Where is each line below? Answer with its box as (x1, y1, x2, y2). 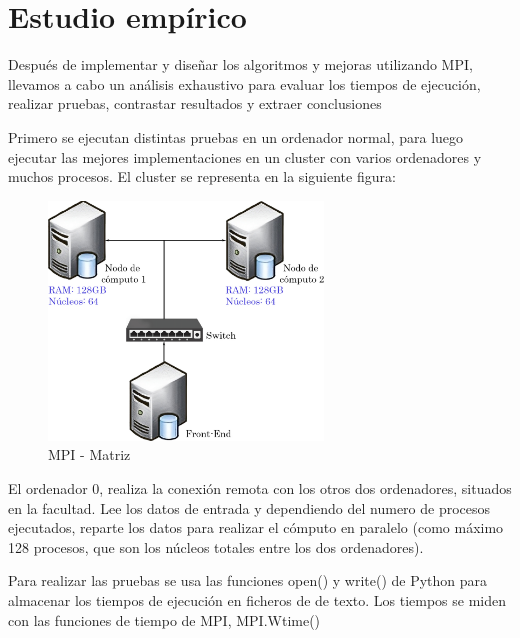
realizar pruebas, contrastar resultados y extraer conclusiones (8, 93, 382, 114)
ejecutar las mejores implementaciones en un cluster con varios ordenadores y (8, 146, 482, 167)
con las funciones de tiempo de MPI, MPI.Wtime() (8, 609, 321, 630)
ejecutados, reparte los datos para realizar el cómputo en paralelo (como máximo (8, 517, 504, 538)
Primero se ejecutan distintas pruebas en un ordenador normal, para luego (8, 126, 464, 147)
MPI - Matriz (48, 444, 131, 465)
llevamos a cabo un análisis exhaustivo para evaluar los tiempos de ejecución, (8, 73, 481, 94)
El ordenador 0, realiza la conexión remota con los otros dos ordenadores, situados (8, 477, 512, 498)
